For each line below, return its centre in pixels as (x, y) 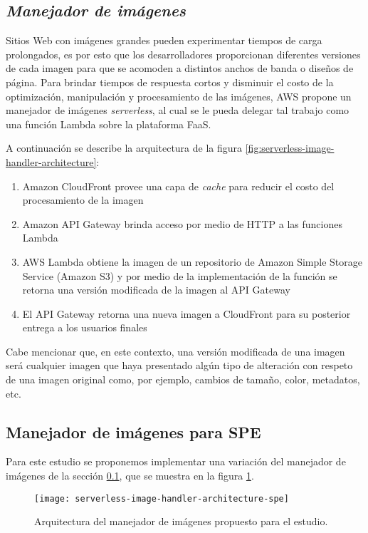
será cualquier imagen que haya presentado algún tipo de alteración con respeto (179, 365)
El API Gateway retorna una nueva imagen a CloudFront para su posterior (186, 313)
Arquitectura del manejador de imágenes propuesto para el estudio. (181, 521)
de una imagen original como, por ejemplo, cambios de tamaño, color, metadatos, (183, 379)
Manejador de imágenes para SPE (133, 431)
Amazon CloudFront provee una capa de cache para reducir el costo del (178, 186)
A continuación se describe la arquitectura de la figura (124, 148)
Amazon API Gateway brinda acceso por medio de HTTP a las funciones (182, 223)
